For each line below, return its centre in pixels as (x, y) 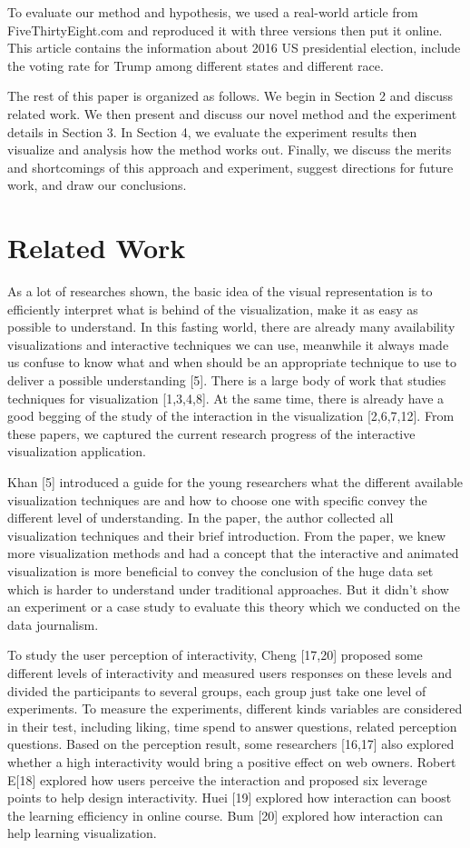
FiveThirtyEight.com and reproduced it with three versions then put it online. (225, 30)
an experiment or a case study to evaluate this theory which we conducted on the (234, 607)
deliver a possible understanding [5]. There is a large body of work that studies (227, 380)
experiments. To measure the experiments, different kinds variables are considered (235, 708)
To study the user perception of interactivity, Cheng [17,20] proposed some (215, 655)
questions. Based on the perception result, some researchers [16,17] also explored (231, 744)
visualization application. (77, 451)
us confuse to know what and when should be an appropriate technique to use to (232, 362)
